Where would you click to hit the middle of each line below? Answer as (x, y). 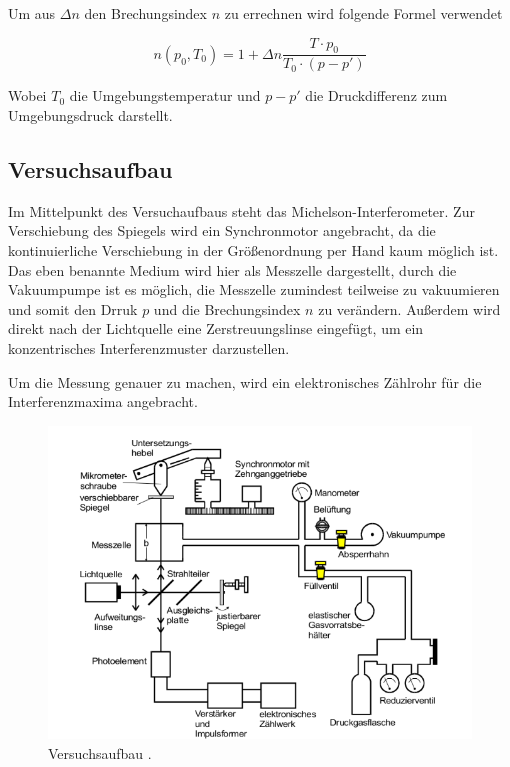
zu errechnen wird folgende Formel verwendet (363, 13)
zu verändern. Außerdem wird (409, 308)
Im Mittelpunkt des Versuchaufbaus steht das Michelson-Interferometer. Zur (241, 210)
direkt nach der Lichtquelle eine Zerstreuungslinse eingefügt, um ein (216, 328)
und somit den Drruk (73, 308)
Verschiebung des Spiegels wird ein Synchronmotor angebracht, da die (222, 230)
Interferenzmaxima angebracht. (103, 401)
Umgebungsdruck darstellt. (90, 115)
